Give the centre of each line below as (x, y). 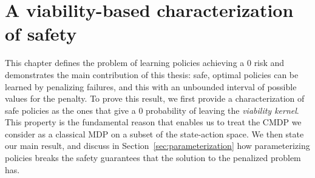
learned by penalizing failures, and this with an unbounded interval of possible (151, 86)
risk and (269, 63)
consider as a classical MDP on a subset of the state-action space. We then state (154, 133)
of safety (41, 34)
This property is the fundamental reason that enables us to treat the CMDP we (153, 122)
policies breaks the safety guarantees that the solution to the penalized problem (153, 158)
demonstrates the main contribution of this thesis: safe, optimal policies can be (152, 74)
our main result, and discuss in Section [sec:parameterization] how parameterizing (157, 146)
